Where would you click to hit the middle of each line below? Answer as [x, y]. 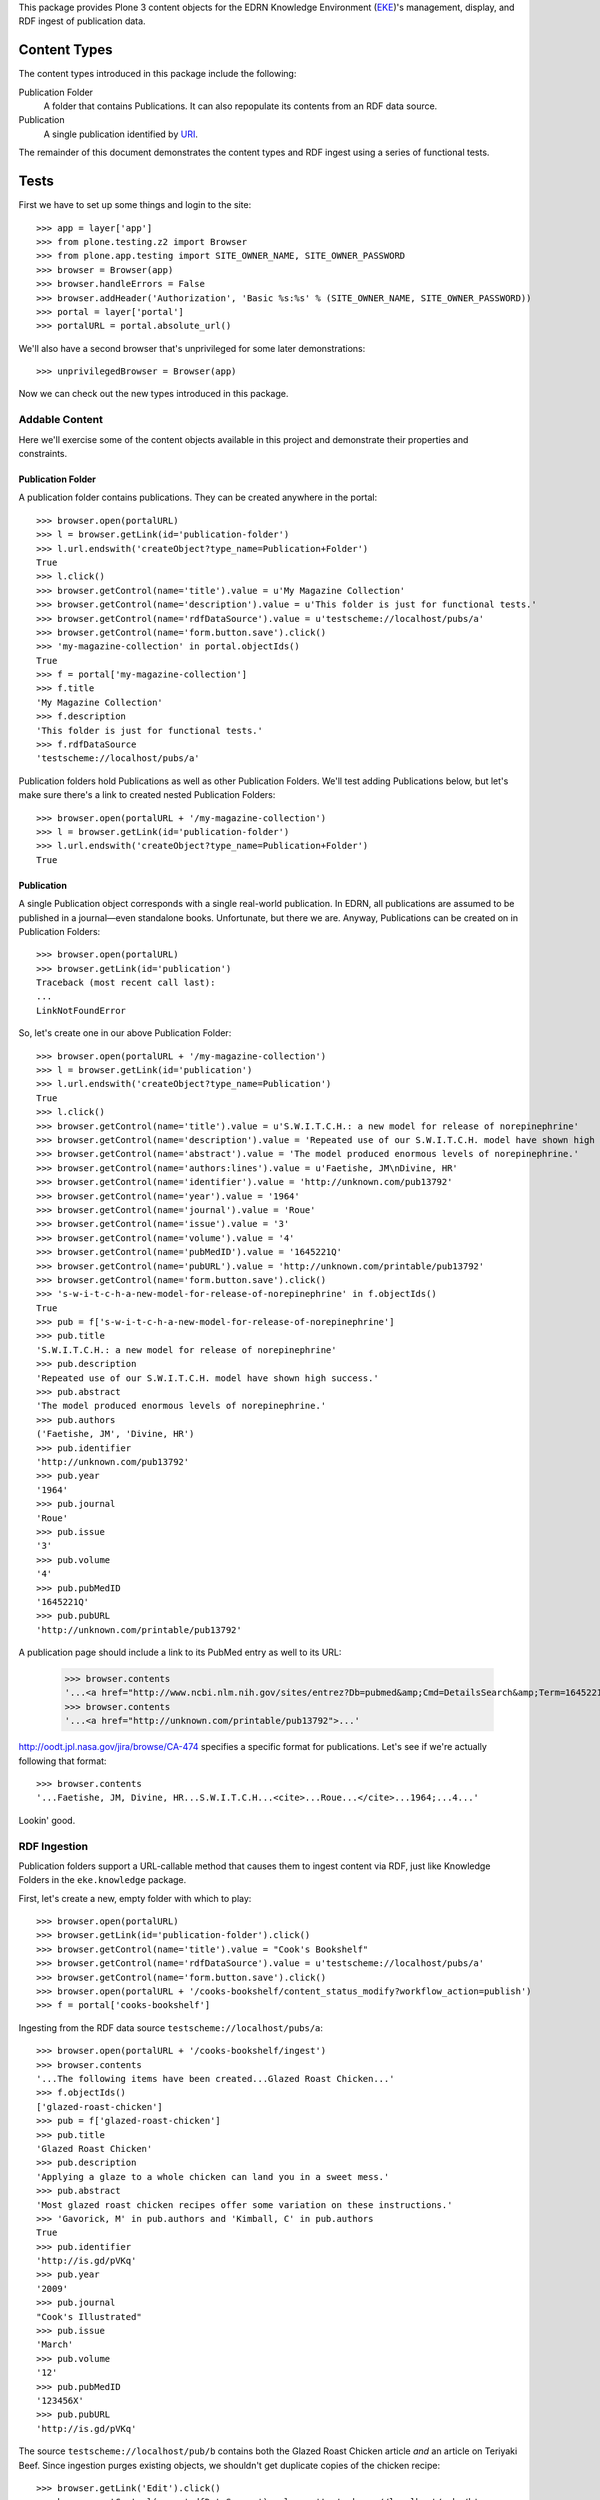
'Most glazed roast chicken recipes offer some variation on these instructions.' [244, 2204]
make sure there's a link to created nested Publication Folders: [147, 795]
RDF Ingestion [53, 1846]
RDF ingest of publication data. [82, 21]
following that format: [62, 1761]
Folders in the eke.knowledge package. [102, 1880]
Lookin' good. [47, 1820]
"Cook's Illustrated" [89, 2316]
